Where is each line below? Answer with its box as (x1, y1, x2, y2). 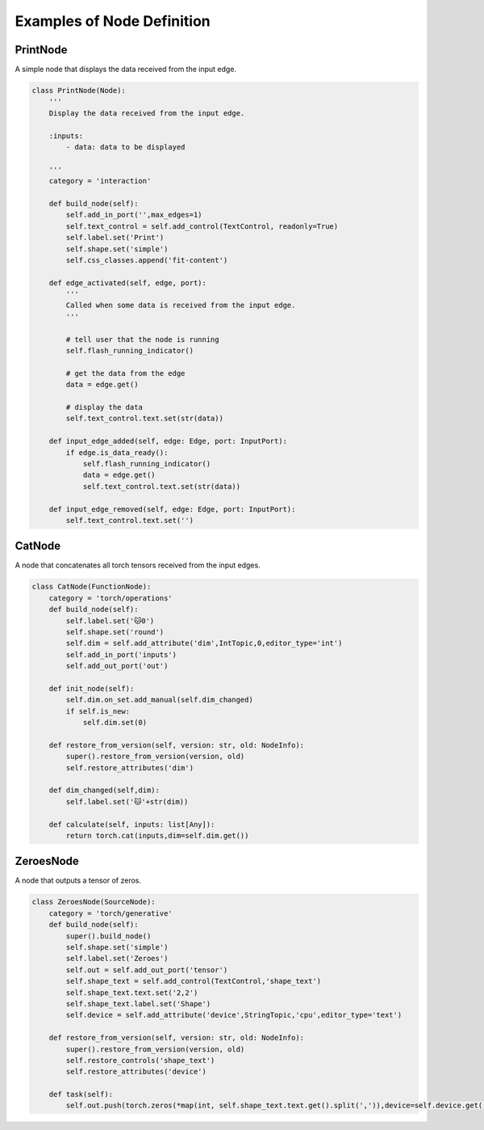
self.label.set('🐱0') (65, 616, 155, 626)
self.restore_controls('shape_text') (65, 1056, 215, 1065)
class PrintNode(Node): (31, 86, 127, 95)
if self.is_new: (65, 706, 131, 715)
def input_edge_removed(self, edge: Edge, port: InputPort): (48, 504, 296, 513)
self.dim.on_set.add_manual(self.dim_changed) (65, 695, 253, 705)
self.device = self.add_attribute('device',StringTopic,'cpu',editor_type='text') (65, 1010, 403, 1020)
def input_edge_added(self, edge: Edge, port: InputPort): (48, 436, 288, 446)
